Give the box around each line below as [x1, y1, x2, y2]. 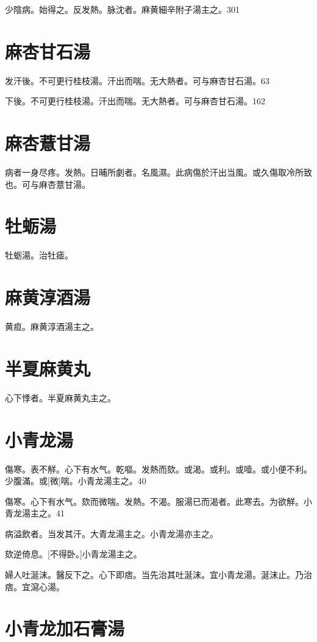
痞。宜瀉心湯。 [5, 580, 65, 593]
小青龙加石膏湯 [5, 616, 125, 641]
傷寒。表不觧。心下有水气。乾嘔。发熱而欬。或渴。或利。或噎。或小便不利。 [5, 462, 312, 475]
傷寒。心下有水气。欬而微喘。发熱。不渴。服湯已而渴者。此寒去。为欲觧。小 [5, 494, 312, 507]
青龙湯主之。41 [5, 507, 65, 519]
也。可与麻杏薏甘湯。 [5, 177, 90, 190]
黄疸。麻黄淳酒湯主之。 [5, 320, 99, 333]
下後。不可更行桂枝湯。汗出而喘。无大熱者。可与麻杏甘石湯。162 [5, 95, 265, 107]
